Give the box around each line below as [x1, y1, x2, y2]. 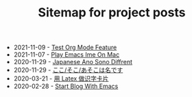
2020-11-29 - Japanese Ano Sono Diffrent [13, 58, 132, 66]
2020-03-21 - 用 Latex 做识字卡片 [13, 74, 109, 83]
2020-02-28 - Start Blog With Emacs [13, 82, 119, 90]
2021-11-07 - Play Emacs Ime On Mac [13, 51, 120, 59]
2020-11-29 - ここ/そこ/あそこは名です [13, 66, 123, 74]
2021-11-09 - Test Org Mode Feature [13, 43, 117, 52]
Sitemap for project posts [38, 5, 186, 20]
